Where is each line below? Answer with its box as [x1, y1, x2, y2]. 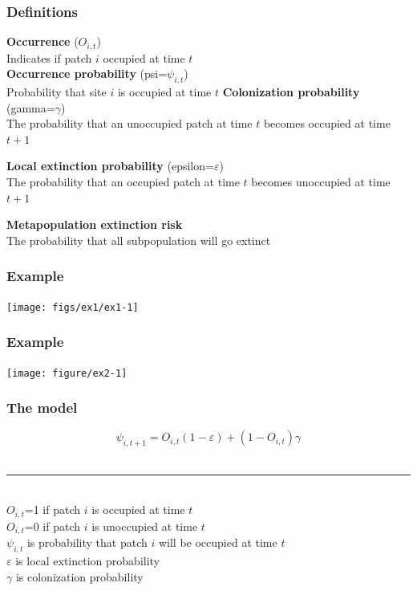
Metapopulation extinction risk [6, 216, 183, 233]
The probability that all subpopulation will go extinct [6, 231, 271, 248]
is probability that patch [26, 534, 148, 551]
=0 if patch [24, 517, 81, 534]
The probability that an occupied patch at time [6, 173, 240, 190]
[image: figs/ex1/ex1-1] [6, 301, 139, 313]
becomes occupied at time [263, 115, 391, 132]
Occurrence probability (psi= [6, 65, 168, 82]
